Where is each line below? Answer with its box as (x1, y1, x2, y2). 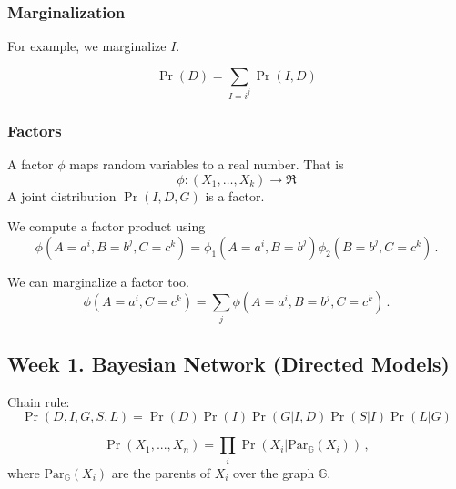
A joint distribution (7, 186, 117, 205)
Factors (7, 118, 62, 141)
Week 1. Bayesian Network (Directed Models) (7, 350, 450, 378)
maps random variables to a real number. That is (69, 154, 344, 173)
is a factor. (205, 186, 265, 205)
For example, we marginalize (7, 36, 167, 56)
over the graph (233, 463, 315, 482)
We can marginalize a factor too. (7, 271, 189, 290)
